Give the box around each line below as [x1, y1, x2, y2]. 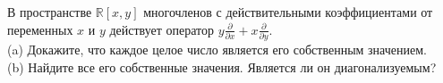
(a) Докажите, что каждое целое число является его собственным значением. [7, 39, 427, 58]
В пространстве [7, 3, 92, 21]
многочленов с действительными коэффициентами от [143, 3, 433, 21]
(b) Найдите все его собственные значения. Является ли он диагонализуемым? [7, 57, 437, 76]
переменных [7, 20, 73, 38]
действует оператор [109, 20, 215, 38]
